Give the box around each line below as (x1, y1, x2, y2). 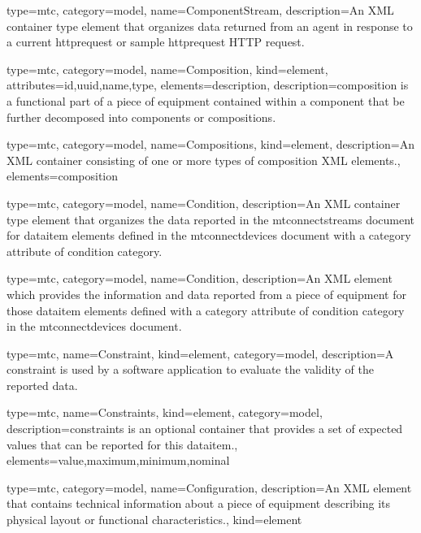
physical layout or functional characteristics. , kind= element (7, 511, 302, 528)
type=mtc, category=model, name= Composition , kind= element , (7, 60, 328, 77)
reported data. (7, 376, 78, 393)
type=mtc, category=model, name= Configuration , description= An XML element (7, 479, 412, 496)
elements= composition (7, 167, 119, 184)
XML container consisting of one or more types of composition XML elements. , (7, 151, 401, 168)
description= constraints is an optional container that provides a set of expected (7, 420, 403, 437)
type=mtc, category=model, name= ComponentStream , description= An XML (7, 2, 394, 18)
